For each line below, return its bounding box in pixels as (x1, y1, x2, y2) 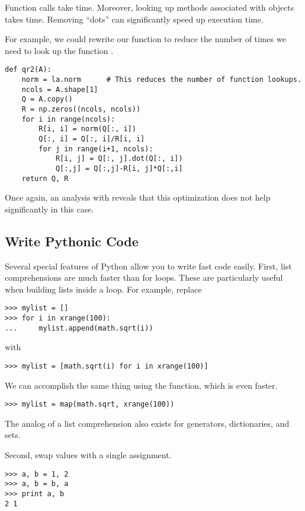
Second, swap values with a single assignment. (5, 449, 172, 461)
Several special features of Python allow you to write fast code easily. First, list (5, 259, 292, 272)
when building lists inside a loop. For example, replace (5, 283, 202, 295)
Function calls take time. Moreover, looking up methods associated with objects (5, 1, 294, 13)
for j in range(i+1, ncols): (38, 144, 153, 153)
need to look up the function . (5, 44, 114, 56)
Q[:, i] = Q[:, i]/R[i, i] (38, 134, 145, 143)
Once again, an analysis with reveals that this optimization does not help (5, 191, 271, 204)
